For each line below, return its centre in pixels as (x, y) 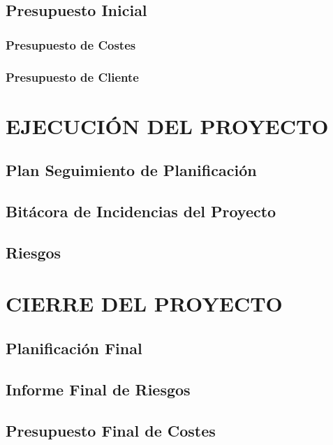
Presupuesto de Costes (71, 44)
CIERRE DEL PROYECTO (144, 304)
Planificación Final (74, 348)
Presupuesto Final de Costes (111, 430)
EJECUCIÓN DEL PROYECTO (167, 125)
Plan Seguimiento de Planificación (131, 170)
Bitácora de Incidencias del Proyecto (141, 211)
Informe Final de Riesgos (98, 389)
